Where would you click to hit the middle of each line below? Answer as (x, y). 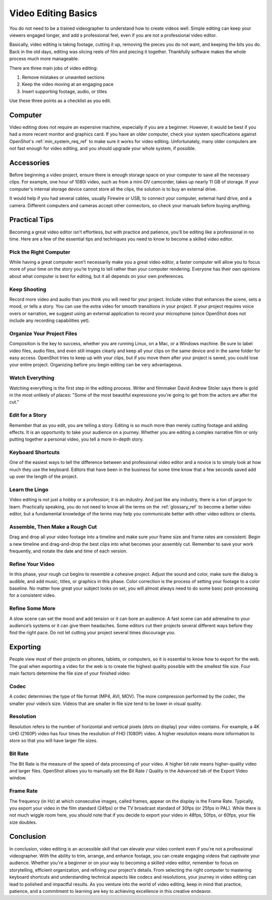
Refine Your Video (32, 564)
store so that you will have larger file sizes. (53, 741)
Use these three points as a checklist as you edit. (60, 101)
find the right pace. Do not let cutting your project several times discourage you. (92, 633)
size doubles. (23, 822)
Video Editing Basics (53, 13)
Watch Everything (32, 378)
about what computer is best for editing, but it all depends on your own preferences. (97, 276)
